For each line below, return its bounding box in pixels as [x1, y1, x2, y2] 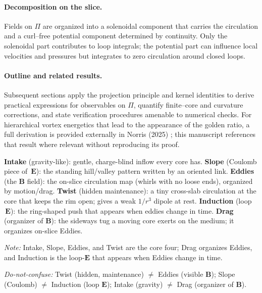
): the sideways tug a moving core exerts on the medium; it [51, 215, 234, 226]
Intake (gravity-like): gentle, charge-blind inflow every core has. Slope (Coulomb [4, 156, 257, 166]
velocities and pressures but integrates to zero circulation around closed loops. [4, 50, 245, 61]
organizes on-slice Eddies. [4, 225, 83, 235]
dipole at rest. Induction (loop [153, 195, 252, 206]
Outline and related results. [4, 70, 102, 80]
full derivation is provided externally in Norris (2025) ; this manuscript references [4, 129, 256, 139]
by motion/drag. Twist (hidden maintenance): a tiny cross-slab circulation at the [4, 185, 256, 196]
